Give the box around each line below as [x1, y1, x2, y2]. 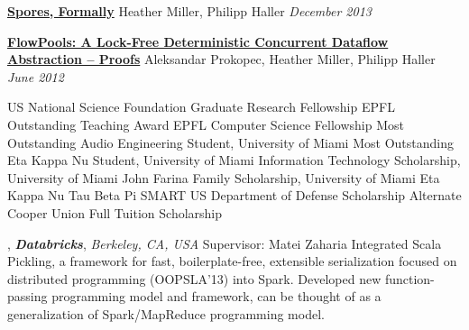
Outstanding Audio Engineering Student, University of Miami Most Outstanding [7, 133, 454, 151]
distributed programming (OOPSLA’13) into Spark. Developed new [7, 269, 382, 288]
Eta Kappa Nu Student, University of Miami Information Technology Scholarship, [7, 151, 461, 170]
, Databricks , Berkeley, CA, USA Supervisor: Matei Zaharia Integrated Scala [7, 234, 442, 252]
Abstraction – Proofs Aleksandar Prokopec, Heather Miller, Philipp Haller [7, 50, 436, 69]
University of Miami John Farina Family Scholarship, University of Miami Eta [7, 168, 440, 187]
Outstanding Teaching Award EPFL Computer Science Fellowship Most [7, 115, 404, 133]
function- [384, 269, 435, 288]
